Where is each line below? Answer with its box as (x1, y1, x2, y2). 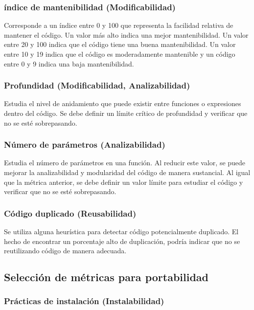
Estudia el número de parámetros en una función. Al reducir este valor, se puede (4, 157, 246, 168)
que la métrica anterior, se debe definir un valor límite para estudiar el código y (4, 177, 243, 187)
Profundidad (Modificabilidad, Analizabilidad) (4, 79, 190, 91)
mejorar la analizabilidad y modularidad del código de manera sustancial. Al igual (4, 167, 251, 177)
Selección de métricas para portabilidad (4, 269, 208, 285)
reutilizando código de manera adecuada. (4, 245, 127, 256)
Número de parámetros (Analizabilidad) (4, 138, 165, 151)
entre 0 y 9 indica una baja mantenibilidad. (4, 58, 134, 68)
